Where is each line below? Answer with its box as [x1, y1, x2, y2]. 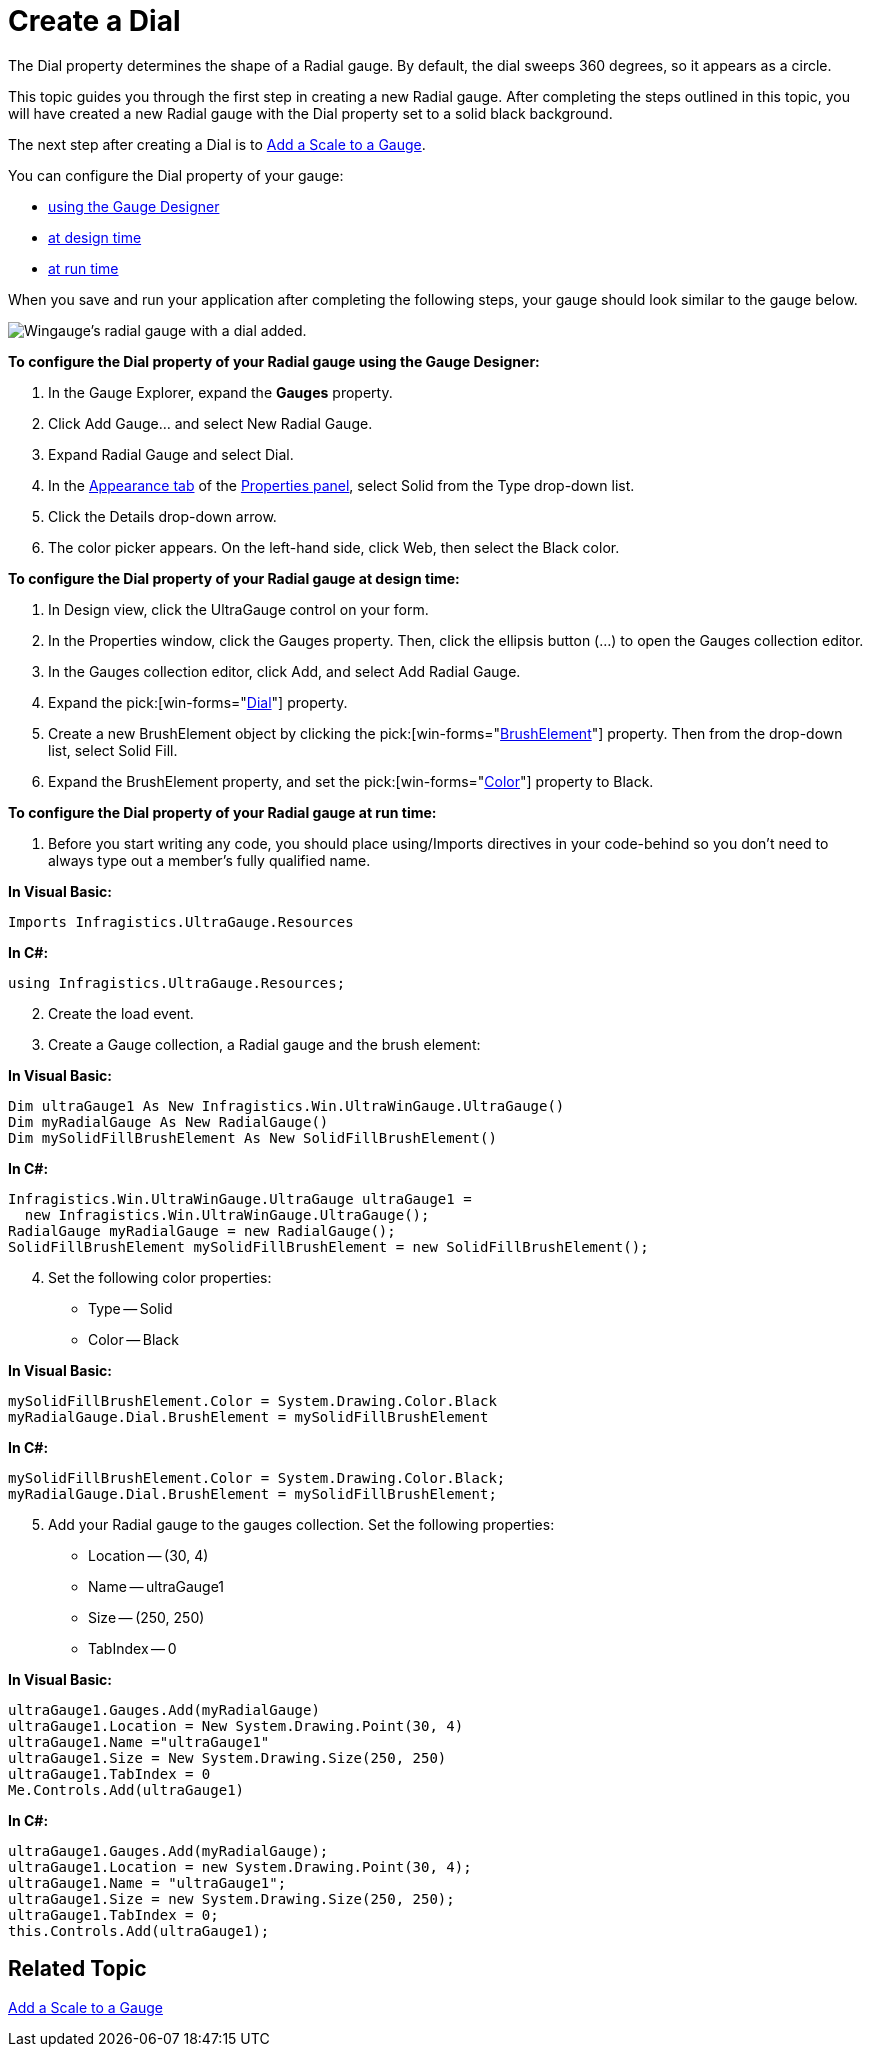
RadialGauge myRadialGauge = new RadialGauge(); [8, 1222, 396, 1239]
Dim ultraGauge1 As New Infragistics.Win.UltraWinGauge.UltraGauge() [8, 1097, 565, 1114]
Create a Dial [8, 4, 181, 38]
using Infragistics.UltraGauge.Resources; [8, 974, 346, 991]
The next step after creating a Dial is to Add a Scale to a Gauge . [8, 135, 426, 153]
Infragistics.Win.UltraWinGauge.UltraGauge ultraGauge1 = [8, 1190, 472, 1207]
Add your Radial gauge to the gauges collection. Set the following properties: [48, 1515, 555, 1533]
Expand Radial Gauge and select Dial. [48, 445, 294, 463]
